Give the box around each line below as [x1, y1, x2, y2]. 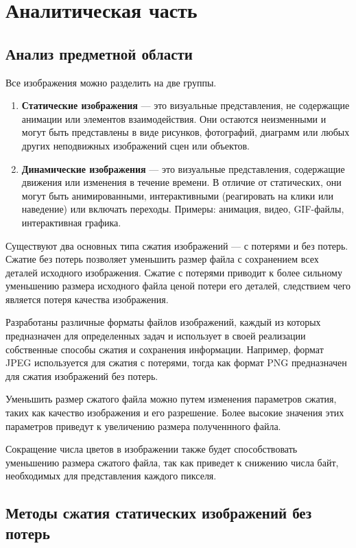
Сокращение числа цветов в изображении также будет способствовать [5, 442, 298, 456]
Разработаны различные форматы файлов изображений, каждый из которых [5, 315, 321, 329]
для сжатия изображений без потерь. [5, 368, 158, 383]
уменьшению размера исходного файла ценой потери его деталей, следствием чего [5, 278, 351, 293]
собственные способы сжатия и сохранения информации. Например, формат [5, 342, 324, 356]
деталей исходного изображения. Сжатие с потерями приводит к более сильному [5, 265, 342, 279]
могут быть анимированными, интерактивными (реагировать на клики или [21, 188, 333, 202]
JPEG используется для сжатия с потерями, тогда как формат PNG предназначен [5, 355, 347, 370]
